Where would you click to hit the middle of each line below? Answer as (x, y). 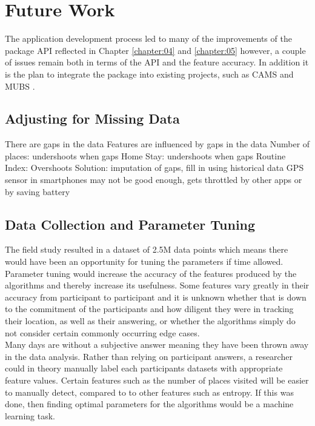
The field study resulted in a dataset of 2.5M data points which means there (147, 249)
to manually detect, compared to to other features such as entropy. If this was (149, 392)
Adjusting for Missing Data (92, 118)
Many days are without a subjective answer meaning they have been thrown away (157, 344)
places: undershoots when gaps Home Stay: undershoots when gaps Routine (145, 155)
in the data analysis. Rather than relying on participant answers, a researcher (149, 356)
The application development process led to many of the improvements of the (148, 38)
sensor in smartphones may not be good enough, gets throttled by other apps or (154, 180)
